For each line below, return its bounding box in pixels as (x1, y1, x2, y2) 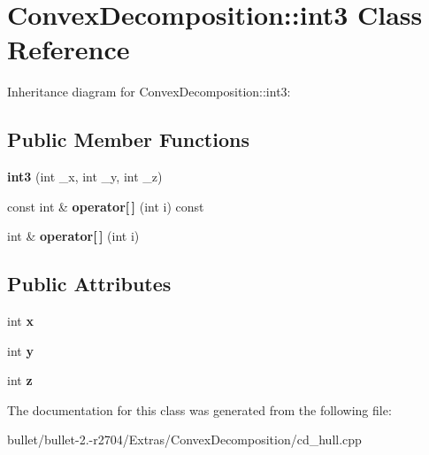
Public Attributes (7, 270, 172, 297)
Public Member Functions (7, 126, 249, 153)
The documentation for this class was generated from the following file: (7, 400, 392, 419)
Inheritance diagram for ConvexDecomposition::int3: (7, 82, 291, 101)
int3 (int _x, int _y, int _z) (7, 167, 163, 186)
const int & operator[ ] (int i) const (7, 197, 204, 215)
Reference (7, 31, 130, 67)
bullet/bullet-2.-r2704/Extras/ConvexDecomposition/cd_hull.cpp (7, 430, 362, 449)
